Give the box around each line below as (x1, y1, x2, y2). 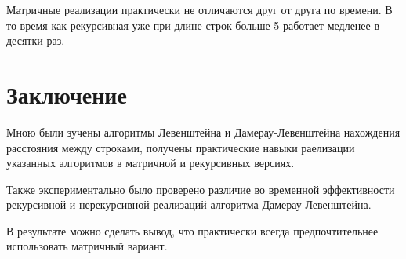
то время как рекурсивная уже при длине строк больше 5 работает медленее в (6, 16, 380, 33)
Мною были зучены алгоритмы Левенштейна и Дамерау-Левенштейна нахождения (6, 123, 401, 140)
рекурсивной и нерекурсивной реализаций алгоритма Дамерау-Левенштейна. (6, 196, 372, 213)
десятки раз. (6, 32, 65, 49)
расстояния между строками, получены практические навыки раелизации (6, 139, 355, 155)
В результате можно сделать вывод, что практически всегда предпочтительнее (6, 222, 379, 239)
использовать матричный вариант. (6, 238, 168, 254)
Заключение (6, 78, 127, 110)
